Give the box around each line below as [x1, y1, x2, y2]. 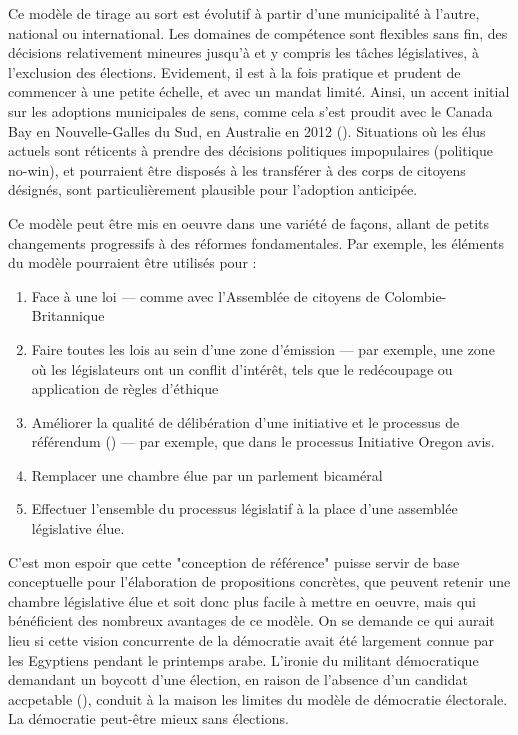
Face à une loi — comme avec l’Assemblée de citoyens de [31, 285, 380, 306]
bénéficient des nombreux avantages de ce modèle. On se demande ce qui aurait [8, 610, 495, 631]
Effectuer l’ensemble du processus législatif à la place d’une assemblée [31, 498, 458, 519]
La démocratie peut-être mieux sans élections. [8, 708, 289, 729]
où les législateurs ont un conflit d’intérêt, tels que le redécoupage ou [31, 358, 453, 379]
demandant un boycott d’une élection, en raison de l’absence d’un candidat [8, 669, 468, 690]
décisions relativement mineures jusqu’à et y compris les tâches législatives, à [8, 42, 479, 63]
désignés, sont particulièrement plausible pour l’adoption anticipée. [8, 179, 418, 200]
